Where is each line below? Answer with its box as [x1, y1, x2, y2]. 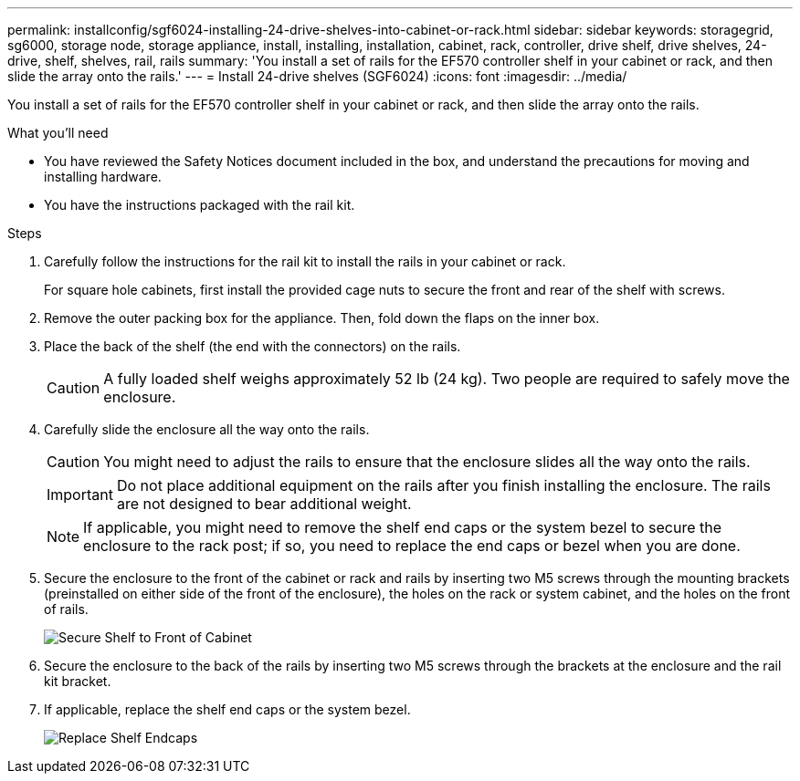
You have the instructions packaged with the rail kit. [44, 197, 355, 213]
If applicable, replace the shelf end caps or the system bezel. [44, 702, 411, 717]
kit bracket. [44, 673, 111, 689]
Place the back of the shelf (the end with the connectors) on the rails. [44, 338, 461, 354]
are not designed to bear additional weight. [116, 495, 412, 513]
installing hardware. [44, 169, 162, 184]
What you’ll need [7, 125, 109, 141]
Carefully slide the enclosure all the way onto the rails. [44, 422, 370, 437]
